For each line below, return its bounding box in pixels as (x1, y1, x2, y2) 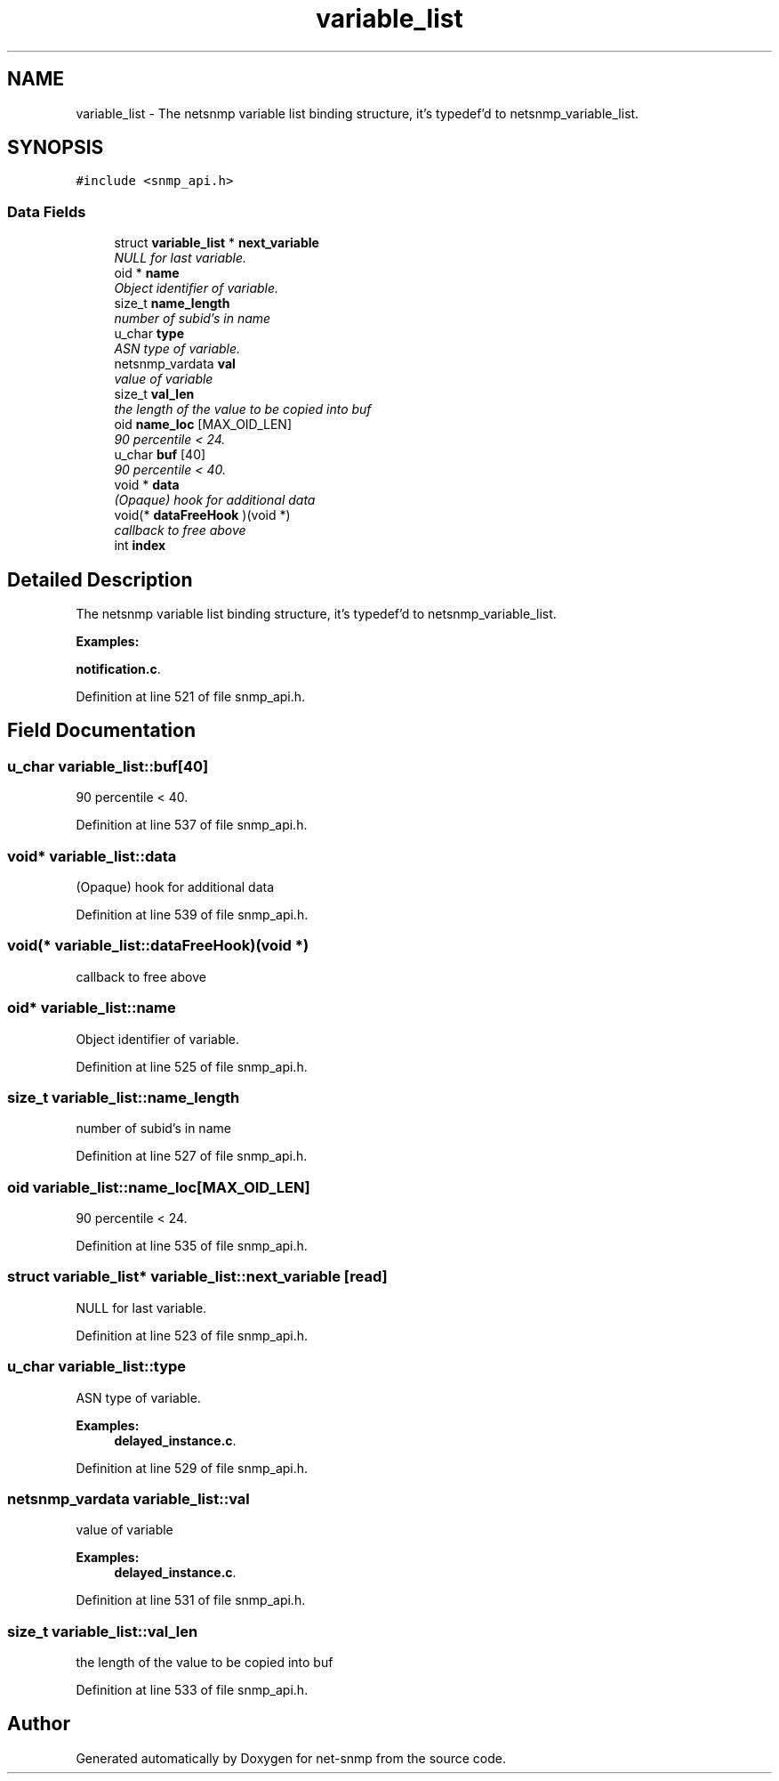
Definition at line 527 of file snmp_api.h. (76, 1148, 308, 1164)
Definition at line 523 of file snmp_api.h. (76, 1327, 309, 1343)
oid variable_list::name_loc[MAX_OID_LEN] (7, 1178, 310, 1196)
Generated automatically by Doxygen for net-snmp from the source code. (76, 1750, 507, 1766)
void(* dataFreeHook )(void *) (114, 507, 291, 523)
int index (114, 538, 166, 554)
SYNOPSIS (7, 136, 104, 159)
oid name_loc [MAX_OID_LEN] (114, 417, 292, 433)
